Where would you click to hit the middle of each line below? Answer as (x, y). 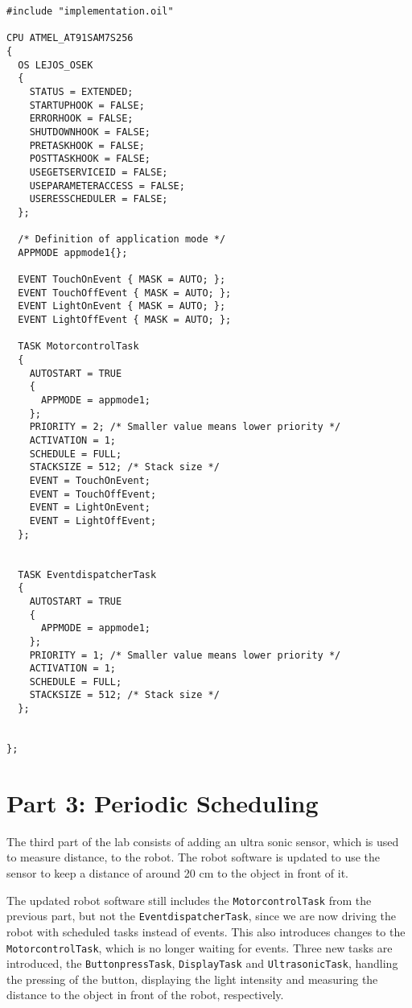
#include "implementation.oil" (90, 11)
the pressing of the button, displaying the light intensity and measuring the (192, 979)
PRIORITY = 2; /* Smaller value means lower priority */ (185, 427)
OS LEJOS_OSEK (56, 65)
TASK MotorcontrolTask (78, 347)
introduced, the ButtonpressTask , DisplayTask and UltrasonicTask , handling (202, 963)
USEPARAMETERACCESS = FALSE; (107, 186)
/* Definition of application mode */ (122, 240)
